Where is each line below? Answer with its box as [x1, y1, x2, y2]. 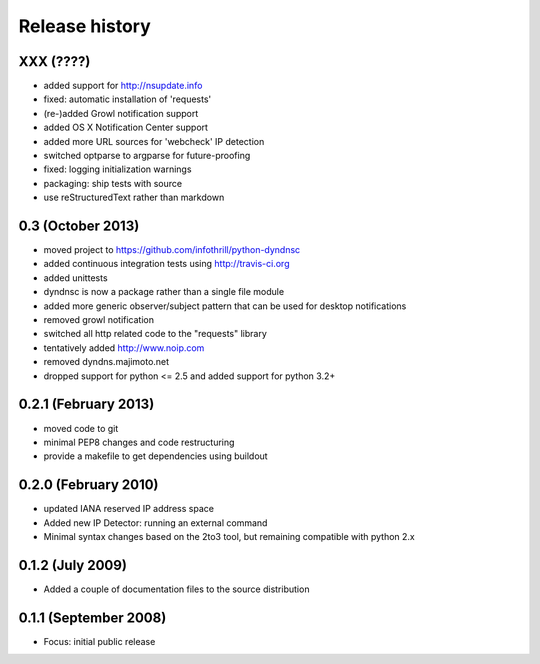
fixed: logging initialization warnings [43, 163, 192, 175]
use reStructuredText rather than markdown [43, 191, 225, 204]
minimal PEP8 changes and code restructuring [43, 436, 235, 448]
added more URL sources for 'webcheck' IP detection [43, 135, 265, 147]
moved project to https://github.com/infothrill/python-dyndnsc [43, 244, 301, 256]
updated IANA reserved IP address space [43, 503, 215, 515]
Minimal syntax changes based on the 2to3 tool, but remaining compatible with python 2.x [43, 530, 415, 542]
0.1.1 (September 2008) [18, 609, 167, 626]
